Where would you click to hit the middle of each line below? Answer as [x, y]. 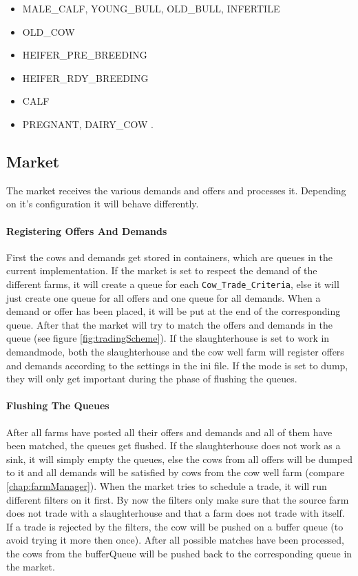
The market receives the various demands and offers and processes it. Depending [176, 190]
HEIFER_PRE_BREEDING [85, 55]
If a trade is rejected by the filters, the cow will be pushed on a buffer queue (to [175, 526]
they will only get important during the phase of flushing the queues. [152, 379]
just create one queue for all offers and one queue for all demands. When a [164, 297]
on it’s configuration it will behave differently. [103, 204]
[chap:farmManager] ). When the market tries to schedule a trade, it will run [167, 485]
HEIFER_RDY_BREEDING [85, 78]
